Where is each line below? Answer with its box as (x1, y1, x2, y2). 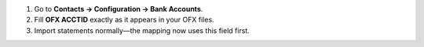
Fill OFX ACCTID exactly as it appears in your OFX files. (34, 15, 215, 25)
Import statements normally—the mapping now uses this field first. (34, 25, 250, 35)
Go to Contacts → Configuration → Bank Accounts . (34, 5, 203, 13)
